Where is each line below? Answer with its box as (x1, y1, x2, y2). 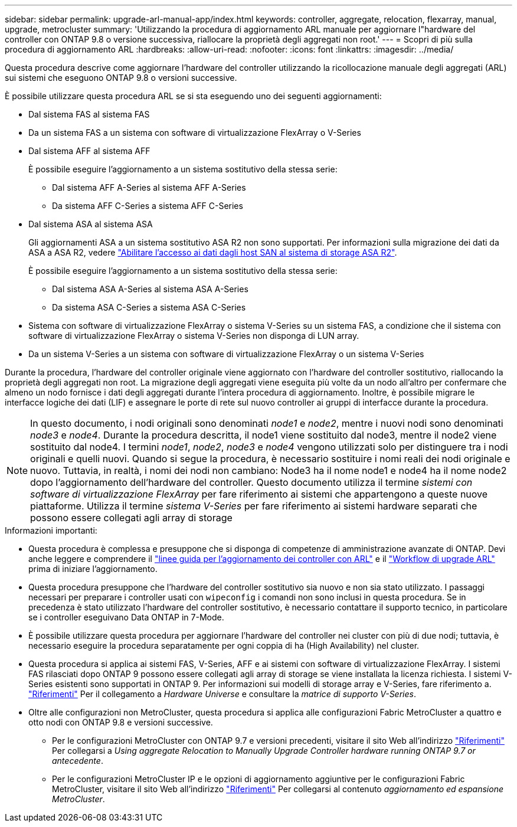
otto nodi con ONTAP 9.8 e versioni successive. (28, 717, 213, 727)
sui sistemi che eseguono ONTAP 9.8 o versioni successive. (5, 73, 237, 83)
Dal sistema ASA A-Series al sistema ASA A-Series (52, 284, 248, 294)
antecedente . (52, 756, 103, 766)
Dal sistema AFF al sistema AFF (28, 146, 150, 156)
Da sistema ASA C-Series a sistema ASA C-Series (52, 302, 246, 312)
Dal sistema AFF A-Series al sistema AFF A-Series (52, 182, 246, 192)
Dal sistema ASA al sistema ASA (28, 219, 153, 229)
